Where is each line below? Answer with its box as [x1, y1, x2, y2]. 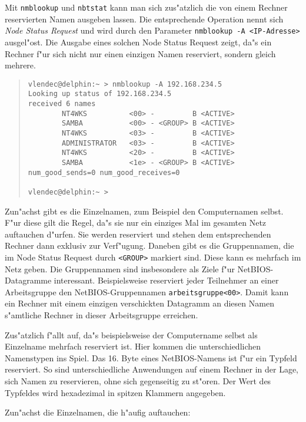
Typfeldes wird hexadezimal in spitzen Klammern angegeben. [5, 386, 226, 398]
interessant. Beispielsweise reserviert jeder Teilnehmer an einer [54, 274, 279, 286]
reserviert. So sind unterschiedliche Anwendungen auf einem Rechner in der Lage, [5, 363, 299, 375]
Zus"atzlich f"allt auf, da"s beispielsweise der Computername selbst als [5, 328, 258, 341]
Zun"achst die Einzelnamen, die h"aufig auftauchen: [5, 406, 191, 418]
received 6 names [28, 100, 96, 108]
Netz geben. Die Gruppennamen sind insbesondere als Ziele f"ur [5, 262, 235, 275]
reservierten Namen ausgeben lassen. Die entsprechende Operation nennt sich [5, 12, 284, 25]
